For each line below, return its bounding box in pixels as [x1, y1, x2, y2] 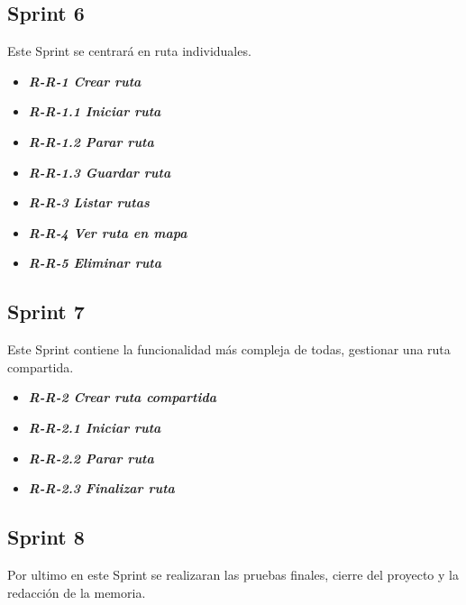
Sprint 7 [7, 298, 85, 325]
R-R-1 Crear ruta [28, 71, 142, 90]
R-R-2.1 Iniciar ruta [28, 417, 161, 436]
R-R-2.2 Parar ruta [28, 448, 154, 467]
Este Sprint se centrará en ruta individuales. [7, 41, 251, 60]
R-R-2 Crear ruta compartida [28, 388, 216, 407]
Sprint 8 [7, 523, 85, 551]
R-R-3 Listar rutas [28, 193, 150, 212]
